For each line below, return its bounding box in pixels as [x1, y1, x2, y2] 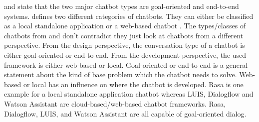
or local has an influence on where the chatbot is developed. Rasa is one [23, 79, 244, 89]
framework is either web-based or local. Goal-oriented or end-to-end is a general [4, 59, 248, 70]
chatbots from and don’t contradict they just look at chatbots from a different [4, 30, 244, 40]
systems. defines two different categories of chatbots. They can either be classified [4, 10, 254, 21]
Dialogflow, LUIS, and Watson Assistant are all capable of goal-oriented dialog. [4, 108, 247, 119]
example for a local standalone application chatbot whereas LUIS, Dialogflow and [4, 89, 254, 99]
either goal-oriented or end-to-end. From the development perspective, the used [4, 49, 247, 60]
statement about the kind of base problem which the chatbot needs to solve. [4, 69, 237, 80]
